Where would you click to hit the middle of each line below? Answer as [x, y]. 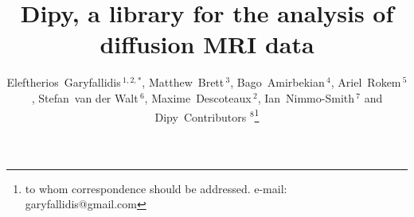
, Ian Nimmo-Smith [306, 97]
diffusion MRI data [207, 44]
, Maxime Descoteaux [198, 97]
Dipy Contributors [201, 116]
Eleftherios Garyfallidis [64, 82]
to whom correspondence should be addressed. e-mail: [156, 188]
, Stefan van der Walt [85, 97]
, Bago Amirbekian [277, 82]
